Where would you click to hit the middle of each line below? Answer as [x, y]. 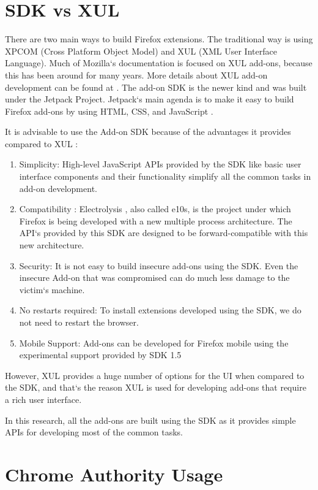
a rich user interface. [43, 399]
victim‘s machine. [52, 289]
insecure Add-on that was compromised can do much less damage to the [154, 278]
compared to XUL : [42, 143]
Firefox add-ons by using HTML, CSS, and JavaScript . [109, 111]
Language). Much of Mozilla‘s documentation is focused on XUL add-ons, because [159, 63]
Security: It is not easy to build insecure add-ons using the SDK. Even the [159, 265]
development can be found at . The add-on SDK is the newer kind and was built [156, 87]
